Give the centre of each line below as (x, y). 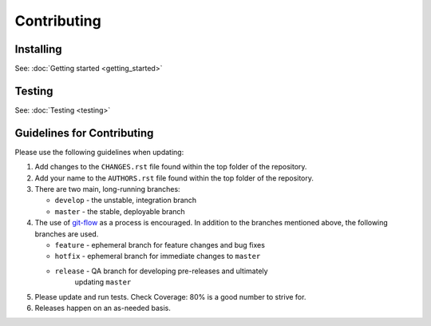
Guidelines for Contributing (84, 133)
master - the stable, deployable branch (120, 211)
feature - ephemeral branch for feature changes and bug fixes (160, 245)
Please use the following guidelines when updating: (99, 152)
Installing (39, 49)
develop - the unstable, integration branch (126, 201)
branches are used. (67, 234)
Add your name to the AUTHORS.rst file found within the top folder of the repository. (174, 178)
